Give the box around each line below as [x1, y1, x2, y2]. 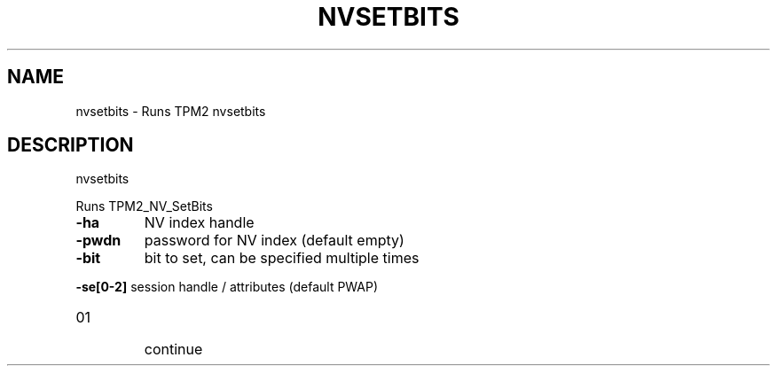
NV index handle [144, 214, 255, 232]
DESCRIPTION [7, 134, 134, 157]
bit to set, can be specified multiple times [144, 249, 420, 268]
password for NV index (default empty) [144, 231, 404, 250]
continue [144, 340, 203, 359]
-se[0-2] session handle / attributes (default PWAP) [75, 279, 379, 295]
